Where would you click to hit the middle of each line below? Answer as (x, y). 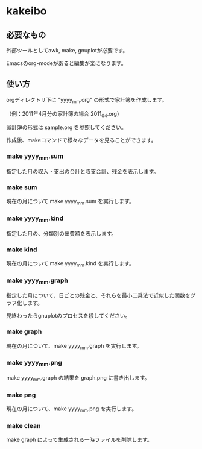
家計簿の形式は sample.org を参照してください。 (66, 127)
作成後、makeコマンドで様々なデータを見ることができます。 (81, 140)
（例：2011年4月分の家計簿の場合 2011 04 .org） (64, 114)
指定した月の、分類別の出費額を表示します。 (62, 233)
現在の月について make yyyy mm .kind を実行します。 (70, 264)
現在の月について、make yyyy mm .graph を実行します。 (74, 346)
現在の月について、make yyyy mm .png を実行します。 (72, 409)
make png (21, 395)
